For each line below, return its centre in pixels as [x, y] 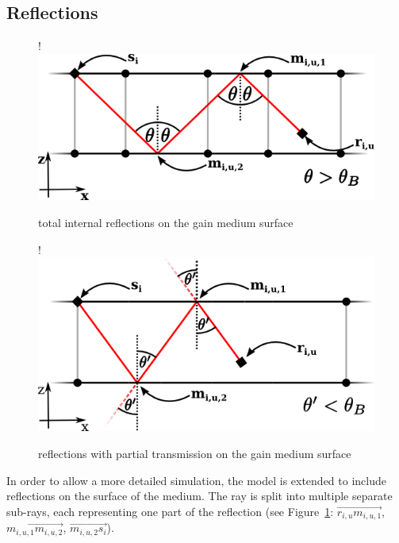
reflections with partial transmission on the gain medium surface [195, 453]
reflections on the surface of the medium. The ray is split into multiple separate [199, 496]
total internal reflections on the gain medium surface [166, 222]
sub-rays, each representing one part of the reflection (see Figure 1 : [170, 511]
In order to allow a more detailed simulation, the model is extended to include [196, 480]
